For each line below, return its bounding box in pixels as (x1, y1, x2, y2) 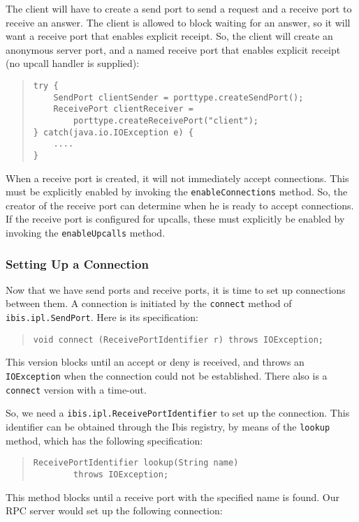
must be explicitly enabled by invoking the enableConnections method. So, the (6, 184, 348, 199)
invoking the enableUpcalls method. (6, 225, 166, 239)
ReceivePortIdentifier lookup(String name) (33, 458, 239, 468)
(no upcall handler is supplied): (6, 56, 140, 70)
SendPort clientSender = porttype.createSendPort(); (53, 92, 304, 103)
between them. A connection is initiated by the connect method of (6, 296, 292, 311)
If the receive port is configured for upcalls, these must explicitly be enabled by (6, 211, 345, 226)
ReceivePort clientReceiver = (53, 104, 193, 114)
